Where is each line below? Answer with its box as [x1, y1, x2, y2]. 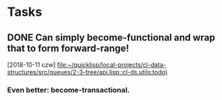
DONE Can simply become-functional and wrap [7, 32, 216, 43]
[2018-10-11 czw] [7, 61, 56, 69]
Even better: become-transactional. [7, 85, 130, 94]
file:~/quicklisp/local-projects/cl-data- [57, 61, 167, 69]
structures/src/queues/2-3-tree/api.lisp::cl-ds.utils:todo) [7, 68, 168, 76]
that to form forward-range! [7, 42, 129, 54]
